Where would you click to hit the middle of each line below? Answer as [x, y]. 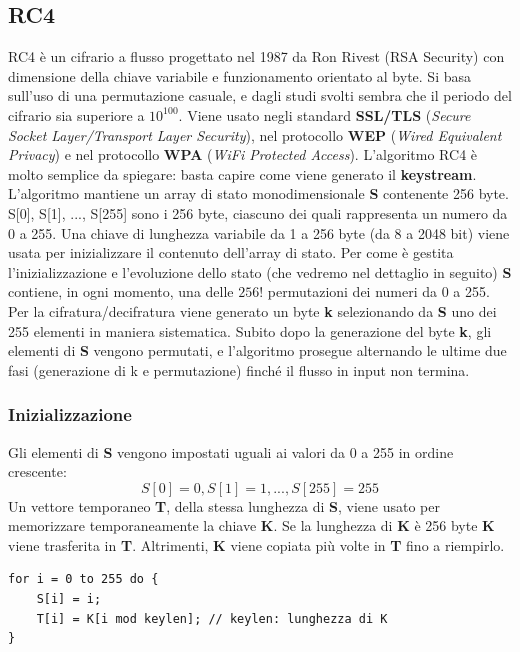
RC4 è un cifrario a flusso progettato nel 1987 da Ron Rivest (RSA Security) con [256, 56]
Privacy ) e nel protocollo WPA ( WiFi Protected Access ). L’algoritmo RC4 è [243, 154]
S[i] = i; [69, 599]
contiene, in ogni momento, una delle [121, 291]
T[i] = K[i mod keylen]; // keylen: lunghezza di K [212, 618]
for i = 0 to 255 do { [83, 579]
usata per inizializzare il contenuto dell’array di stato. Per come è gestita [231, 252]
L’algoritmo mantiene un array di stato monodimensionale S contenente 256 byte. [258, 193]
